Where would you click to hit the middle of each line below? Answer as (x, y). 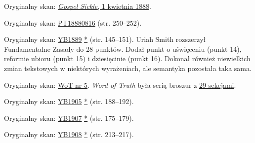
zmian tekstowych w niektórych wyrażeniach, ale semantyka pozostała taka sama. (128, 68)
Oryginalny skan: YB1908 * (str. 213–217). (69, 134)
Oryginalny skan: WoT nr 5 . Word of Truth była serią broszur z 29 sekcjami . (120, 85)
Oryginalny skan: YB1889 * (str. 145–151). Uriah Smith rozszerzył (105, 39)
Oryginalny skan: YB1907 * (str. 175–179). (69, 118)
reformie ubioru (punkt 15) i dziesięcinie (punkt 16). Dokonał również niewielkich (127, 58)
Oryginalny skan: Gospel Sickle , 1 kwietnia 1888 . (78, 6)
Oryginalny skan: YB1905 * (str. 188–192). (69, 101)
